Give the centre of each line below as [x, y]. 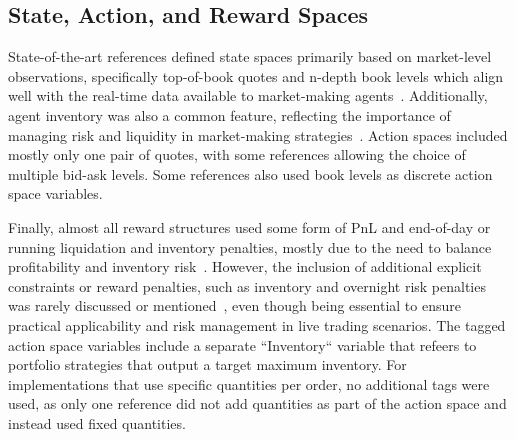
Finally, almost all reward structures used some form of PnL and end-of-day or [249, 226]
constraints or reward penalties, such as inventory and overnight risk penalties [247, 285]
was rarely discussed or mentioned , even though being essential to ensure [234, 305]
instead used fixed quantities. [97, 422]
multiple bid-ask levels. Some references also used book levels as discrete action [250, 173]
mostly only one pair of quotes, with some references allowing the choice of [237, 154]
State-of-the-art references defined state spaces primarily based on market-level [250, 56]
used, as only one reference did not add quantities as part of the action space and [257, 403]
